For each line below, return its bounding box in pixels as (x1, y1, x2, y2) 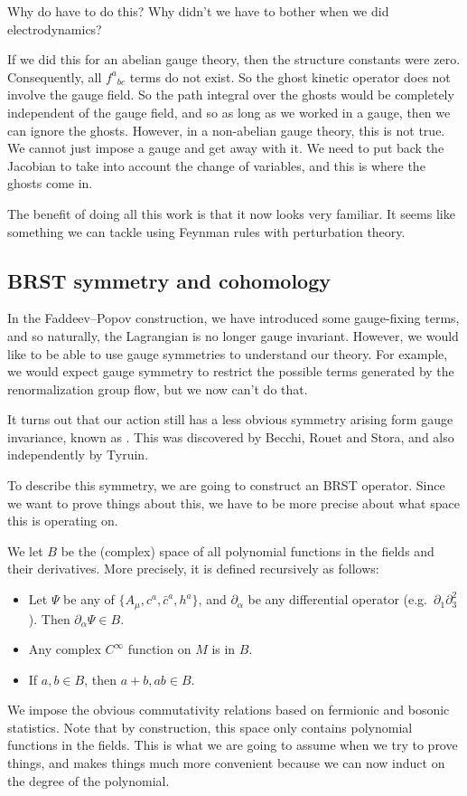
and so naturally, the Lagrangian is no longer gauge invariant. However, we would (7, 326, 459, 345)
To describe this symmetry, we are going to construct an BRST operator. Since (7, 476, 445, 495)
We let (7, 541, 43, 560)
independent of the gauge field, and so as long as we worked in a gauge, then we (7, 102, 451, 121)
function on (127, 640, 191, 659)
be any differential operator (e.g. (248, 590, 428, 609)
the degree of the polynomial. (7, 771, 170, 790)
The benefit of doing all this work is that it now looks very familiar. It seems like (7, 204, 455, 223)
